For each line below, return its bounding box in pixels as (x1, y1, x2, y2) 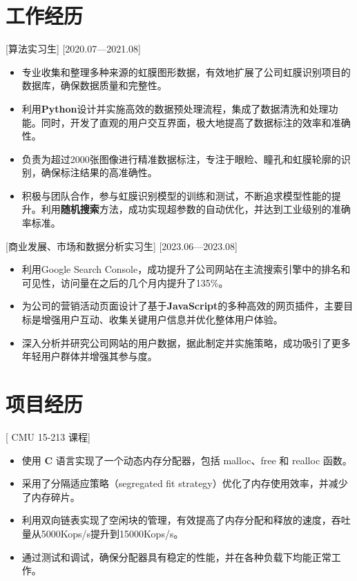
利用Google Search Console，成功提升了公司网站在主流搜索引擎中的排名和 (21, 262, 351, 276)
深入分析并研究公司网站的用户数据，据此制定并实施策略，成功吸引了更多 (21, 335, 351, 350)
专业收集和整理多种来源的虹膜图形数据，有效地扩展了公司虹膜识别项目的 (21, 64, 351, 79)
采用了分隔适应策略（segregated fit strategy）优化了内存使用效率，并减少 (21, 476, 348, 490)
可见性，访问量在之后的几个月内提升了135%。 (21, 275, 229, 289)
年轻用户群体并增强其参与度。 (21, 349, 157, 363)
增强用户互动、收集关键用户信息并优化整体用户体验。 (41, 312, 283, 327)
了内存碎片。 (21, 489, 80, 504)
